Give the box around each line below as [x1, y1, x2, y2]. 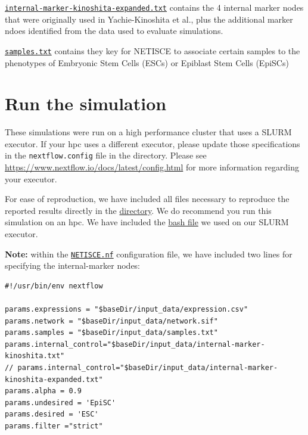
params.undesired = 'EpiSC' [5, 398, 116, 407]
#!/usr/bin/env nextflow [5, 281, 103, 290]
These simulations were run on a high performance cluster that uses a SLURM [5, 126, 292, 138]
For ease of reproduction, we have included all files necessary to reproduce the [5, 192, 290, 205]
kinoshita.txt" [5, 352, 65, 361]
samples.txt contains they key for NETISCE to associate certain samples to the [5, 44, 300, 57]
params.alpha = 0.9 [5, 387, 82, 396]
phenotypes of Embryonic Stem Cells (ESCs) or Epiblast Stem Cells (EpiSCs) [5, 56, 289, 69]
